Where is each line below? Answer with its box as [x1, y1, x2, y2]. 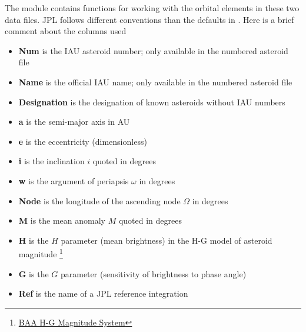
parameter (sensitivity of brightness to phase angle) [60, 267, 247, 280]
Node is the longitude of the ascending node [18, 194, 181, 207]
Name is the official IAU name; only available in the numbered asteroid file [18, 75, 292, 88]
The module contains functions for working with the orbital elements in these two [5, 2, 300, 14]
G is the [18, 267, 49, 280]
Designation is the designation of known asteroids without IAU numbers [18, 95, 285, 108]
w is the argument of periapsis [18, 174, 129, 187]
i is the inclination [18, 155, 85, 167]
